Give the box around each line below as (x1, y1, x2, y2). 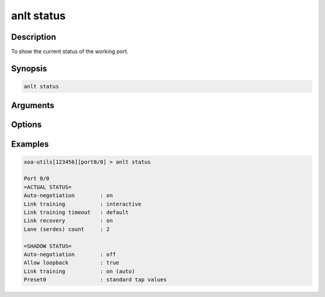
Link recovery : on (23, 217, 113, 224)
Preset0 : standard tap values (23, 277, 167, 283)
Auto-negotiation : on (23, 192, 113, 199)
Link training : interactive (23, 200, 141, 207)
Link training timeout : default (23, 209, 129, 216)
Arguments (11, 100, 55, 111)
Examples (11, 139, 49, 149)
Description (11, 32, 57, 42)
